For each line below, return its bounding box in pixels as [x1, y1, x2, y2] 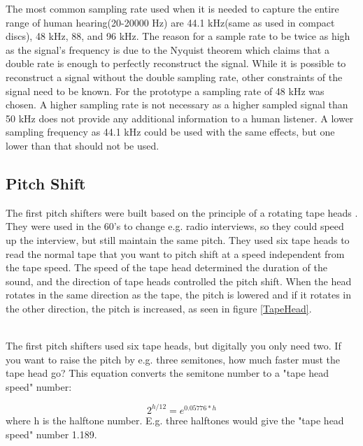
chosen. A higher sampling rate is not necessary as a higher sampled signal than [6, 97, 348, 112]
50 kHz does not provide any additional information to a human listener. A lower [6, 110, 354, 125]
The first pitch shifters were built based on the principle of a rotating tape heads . [6, 205, 358, 220]
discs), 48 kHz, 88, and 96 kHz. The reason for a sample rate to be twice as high [6, 29, 350, 43]
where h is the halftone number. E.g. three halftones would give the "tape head [6, 412, 344, 427]
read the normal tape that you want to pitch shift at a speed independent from [6, 246, 345, 261]
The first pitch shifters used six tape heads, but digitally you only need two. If [6, 338, 341, 353]
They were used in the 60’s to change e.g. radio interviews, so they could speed [6, 219, 344, 233]
